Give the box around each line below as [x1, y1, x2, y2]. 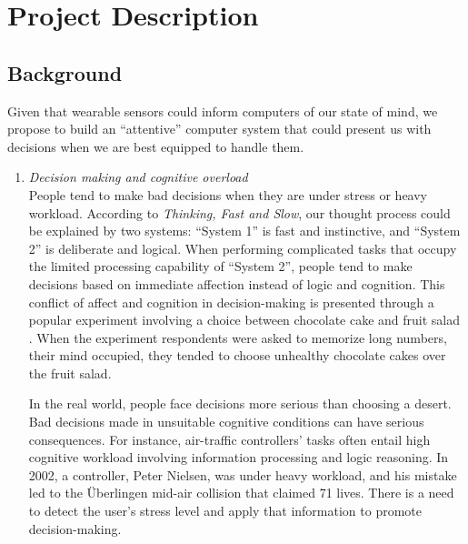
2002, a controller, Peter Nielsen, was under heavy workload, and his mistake [28, 465, 457, 484]
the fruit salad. [28, 363, 112, 382]
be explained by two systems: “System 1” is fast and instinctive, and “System [28, 221, 461, 240]
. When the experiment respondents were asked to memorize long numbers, [28, 327, 447, 347]
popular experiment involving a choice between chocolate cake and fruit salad [28, 310, 461, 329]
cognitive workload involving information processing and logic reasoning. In [28, 448, 449, 467]
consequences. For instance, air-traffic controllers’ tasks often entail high [28, 429, 431, 448]
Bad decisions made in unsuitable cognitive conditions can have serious [28, 412, 424, 431]
